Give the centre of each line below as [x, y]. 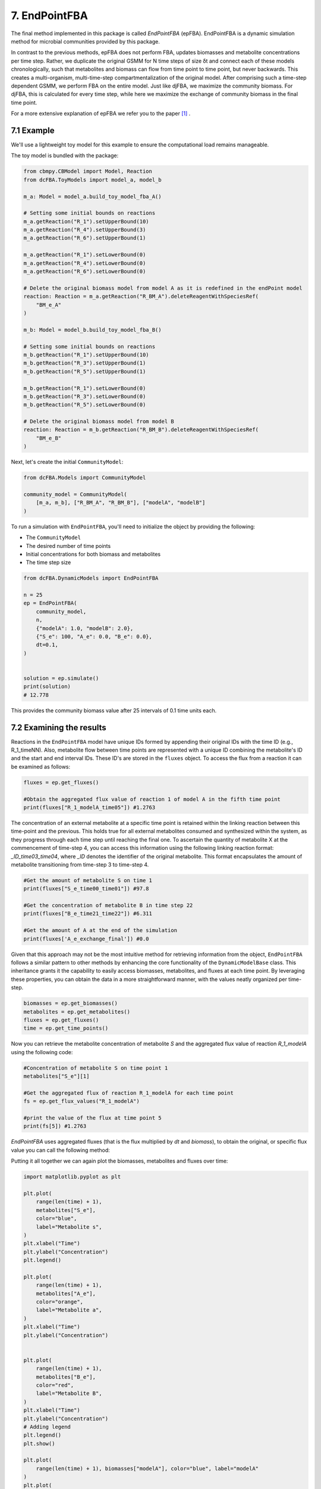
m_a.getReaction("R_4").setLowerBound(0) [85, 263]
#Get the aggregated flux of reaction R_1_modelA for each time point [129, 1093]
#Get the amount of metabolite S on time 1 [88, 880]
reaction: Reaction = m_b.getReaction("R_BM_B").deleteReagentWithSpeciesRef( [141, 430]
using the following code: [42, 1052]
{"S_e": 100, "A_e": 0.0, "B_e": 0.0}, [94, 637]
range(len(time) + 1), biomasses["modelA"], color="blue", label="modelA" [147, 1468]
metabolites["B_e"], [66, 1377]
